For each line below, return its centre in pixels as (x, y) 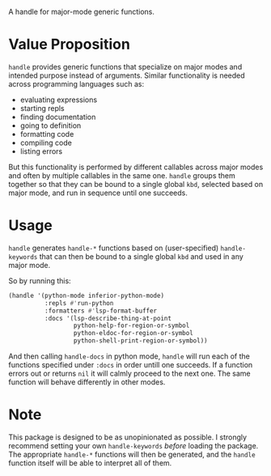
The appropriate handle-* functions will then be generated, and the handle (132, 454)
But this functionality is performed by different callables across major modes (136, 167)
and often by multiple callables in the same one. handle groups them (122, 175)
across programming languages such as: (76, 83)
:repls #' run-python (79, 303)
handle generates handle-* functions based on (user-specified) (114, 248)
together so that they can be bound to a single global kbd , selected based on (136, 184)
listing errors (41, 151)
